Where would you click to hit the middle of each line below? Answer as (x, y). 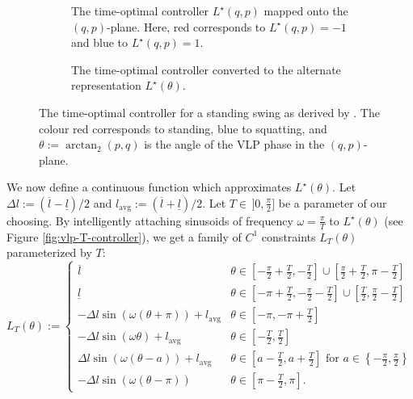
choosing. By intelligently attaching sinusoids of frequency (150, 220)
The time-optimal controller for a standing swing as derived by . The (209, 112)
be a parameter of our (333, 202)
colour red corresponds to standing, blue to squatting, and (183, 128)
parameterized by (49, 252)
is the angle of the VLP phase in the (234, 144)
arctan (81, 146)
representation (106, 85)
